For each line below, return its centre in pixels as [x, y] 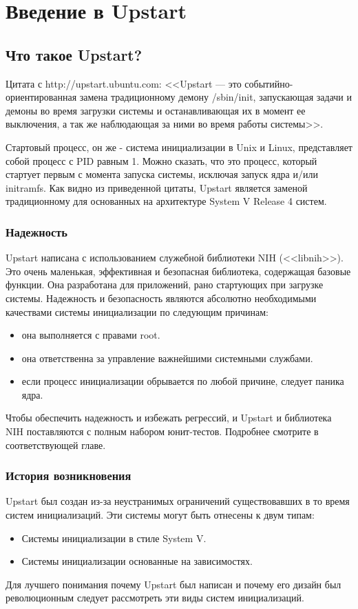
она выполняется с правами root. [91, 335]
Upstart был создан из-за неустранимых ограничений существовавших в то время [178, 501]
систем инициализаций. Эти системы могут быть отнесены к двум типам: [160, 515]
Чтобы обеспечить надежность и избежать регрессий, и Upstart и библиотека [169, 418]
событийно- [269, 83]
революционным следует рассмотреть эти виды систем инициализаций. [155, 598]
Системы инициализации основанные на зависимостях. [137, 561]
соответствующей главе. [56, 445]
